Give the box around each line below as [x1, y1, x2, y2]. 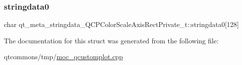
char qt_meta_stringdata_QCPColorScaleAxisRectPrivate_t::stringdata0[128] [4, 19, 239, 29]
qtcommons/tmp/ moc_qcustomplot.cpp [4, 52, 123, 62]
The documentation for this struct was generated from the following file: [4, 35, 219, 45]
